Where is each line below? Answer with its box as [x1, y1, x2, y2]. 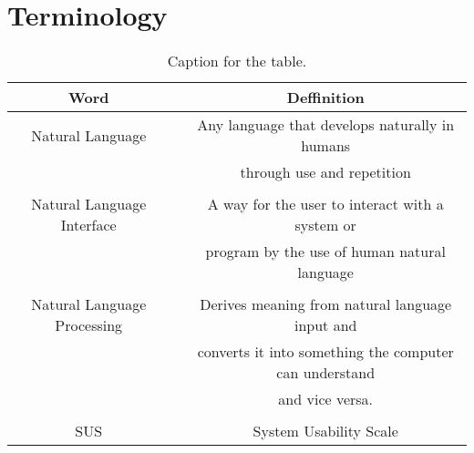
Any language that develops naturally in [197, 114, 455, 136]
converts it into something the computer [197, 341, 454, 363]
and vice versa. [278, 388, 374, 410]
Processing [55, 314, 123, 336]
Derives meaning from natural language [200, 293, 452, 315]
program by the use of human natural [205, 241, 446, 263]
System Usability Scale [252, 420, 398, 442]
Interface [60, 214, 117, 236]
